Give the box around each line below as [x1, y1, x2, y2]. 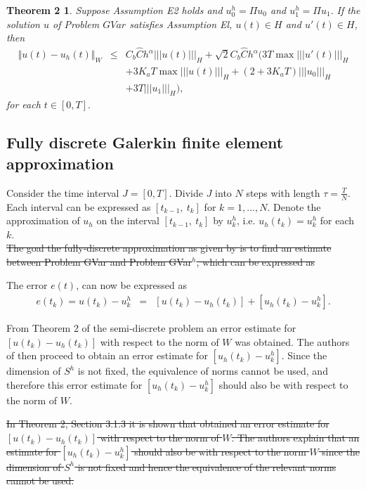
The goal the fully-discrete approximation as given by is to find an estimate [6, 240, 332, 255]
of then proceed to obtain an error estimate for [6, 348, 208, 363]
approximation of [6, 213, 80, 228]
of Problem [52, 16, 100, 31]
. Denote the [267, 199, 321, 214]
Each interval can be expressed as [6, 199, 151, 214]
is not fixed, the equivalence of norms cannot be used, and [77, 363, 328, 378]
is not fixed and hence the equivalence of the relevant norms [77, 459, 336, 474]
